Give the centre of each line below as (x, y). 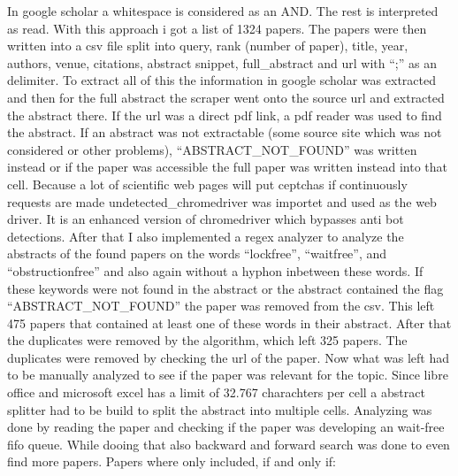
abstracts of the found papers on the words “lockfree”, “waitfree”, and (197, 253)
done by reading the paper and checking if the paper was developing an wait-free (226, 427)
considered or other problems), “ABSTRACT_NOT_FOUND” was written (212, 149)
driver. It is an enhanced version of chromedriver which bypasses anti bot (206, 219)
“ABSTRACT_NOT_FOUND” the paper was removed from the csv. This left (221, 306)
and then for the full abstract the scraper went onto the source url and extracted (226, 97)
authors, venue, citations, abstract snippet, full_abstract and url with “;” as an (222, 62)
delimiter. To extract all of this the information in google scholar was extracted (221, 80)
